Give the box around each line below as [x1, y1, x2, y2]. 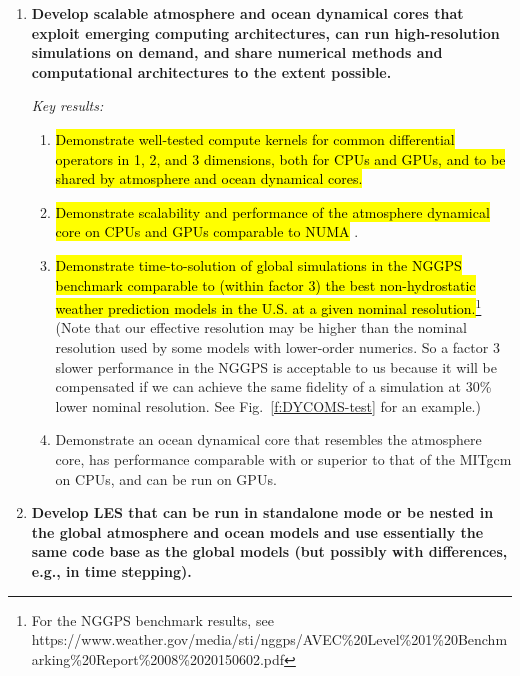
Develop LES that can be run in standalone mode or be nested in [31, 502, 494, 523]
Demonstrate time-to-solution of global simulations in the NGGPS [55, 254, 462, 275]
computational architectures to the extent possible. [31, 61, 392, 82]
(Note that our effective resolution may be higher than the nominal [55, 317, 467, 338]
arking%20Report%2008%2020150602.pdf [31, 648, 285, 669]
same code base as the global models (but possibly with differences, [31, 541, 508, 562]
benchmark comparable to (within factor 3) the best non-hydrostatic [55, 274, 476, 295]
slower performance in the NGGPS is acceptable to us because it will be [55, 356, 497, 377]
